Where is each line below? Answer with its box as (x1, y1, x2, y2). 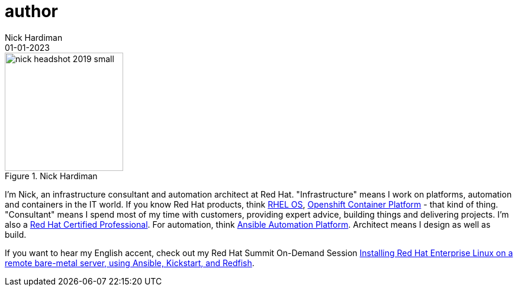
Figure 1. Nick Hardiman (5, 170, 98, 181)
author (5, 1, 59, 21)
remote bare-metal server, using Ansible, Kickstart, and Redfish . (5, 257, 255, 268)
